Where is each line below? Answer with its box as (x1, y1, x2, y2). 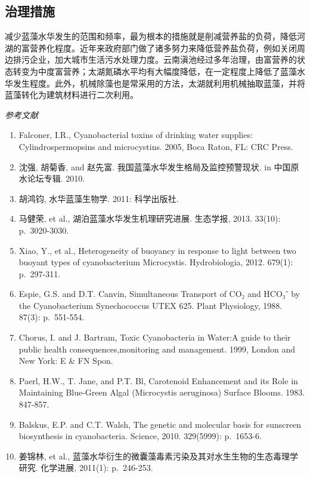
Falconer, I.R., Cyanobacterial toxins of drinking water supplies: (18, 128, 253, 141)
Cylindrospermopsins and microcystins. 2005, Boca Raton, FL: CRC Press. (18, 140, 293, 152)
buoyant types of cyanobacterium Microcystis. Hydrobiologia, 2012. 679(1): (18, 256, 293, 268)
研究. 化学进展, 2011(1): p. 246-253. (18, 461, 153, 474)
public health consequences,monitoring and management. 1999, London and (18, 342, 295, 355)
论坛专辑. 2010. (27, 172, 85, 185)
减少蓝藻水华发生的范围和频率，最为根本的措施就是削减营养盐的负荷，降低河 (5, 30, 305, 42)
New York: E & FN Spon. (18, 354, 113, 367)
